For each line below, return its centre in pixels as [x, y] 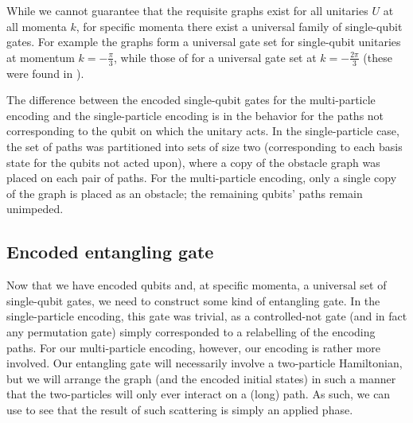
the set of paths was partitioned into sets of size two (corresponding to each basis [205, 146]
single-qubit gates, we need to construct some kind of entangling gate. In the [193, 300]
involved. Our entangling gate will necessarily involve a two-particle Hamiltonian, [205, 363]
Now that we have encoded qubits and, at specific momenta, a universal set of [197, 285]
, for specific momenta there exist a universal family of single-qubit [239, 26]
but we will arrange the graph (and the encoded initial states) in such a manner [201, 378]
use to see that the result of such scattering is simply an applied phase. [180, 409]
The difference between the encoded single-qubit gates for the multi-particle [191, 100]
